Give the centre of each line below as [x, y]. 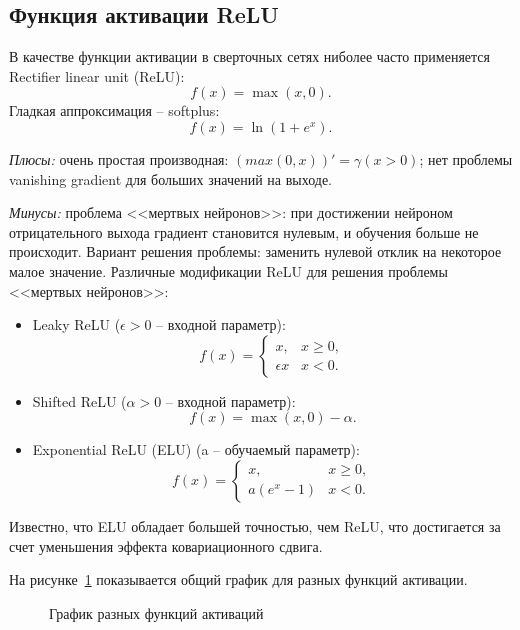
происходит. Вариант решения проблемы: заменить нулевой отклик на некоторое [255, 251]
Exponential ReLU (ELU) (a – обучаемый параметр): [196, 449]
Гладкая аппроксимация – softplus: [114, 110]
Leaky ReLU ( [76, 324]
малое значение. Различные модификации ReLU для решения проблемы [228, 270]
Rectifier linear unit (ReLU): [97, 75]
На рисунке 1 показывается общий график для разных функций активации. [238, 579]
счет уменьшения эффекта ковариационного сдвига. [166, 545]
